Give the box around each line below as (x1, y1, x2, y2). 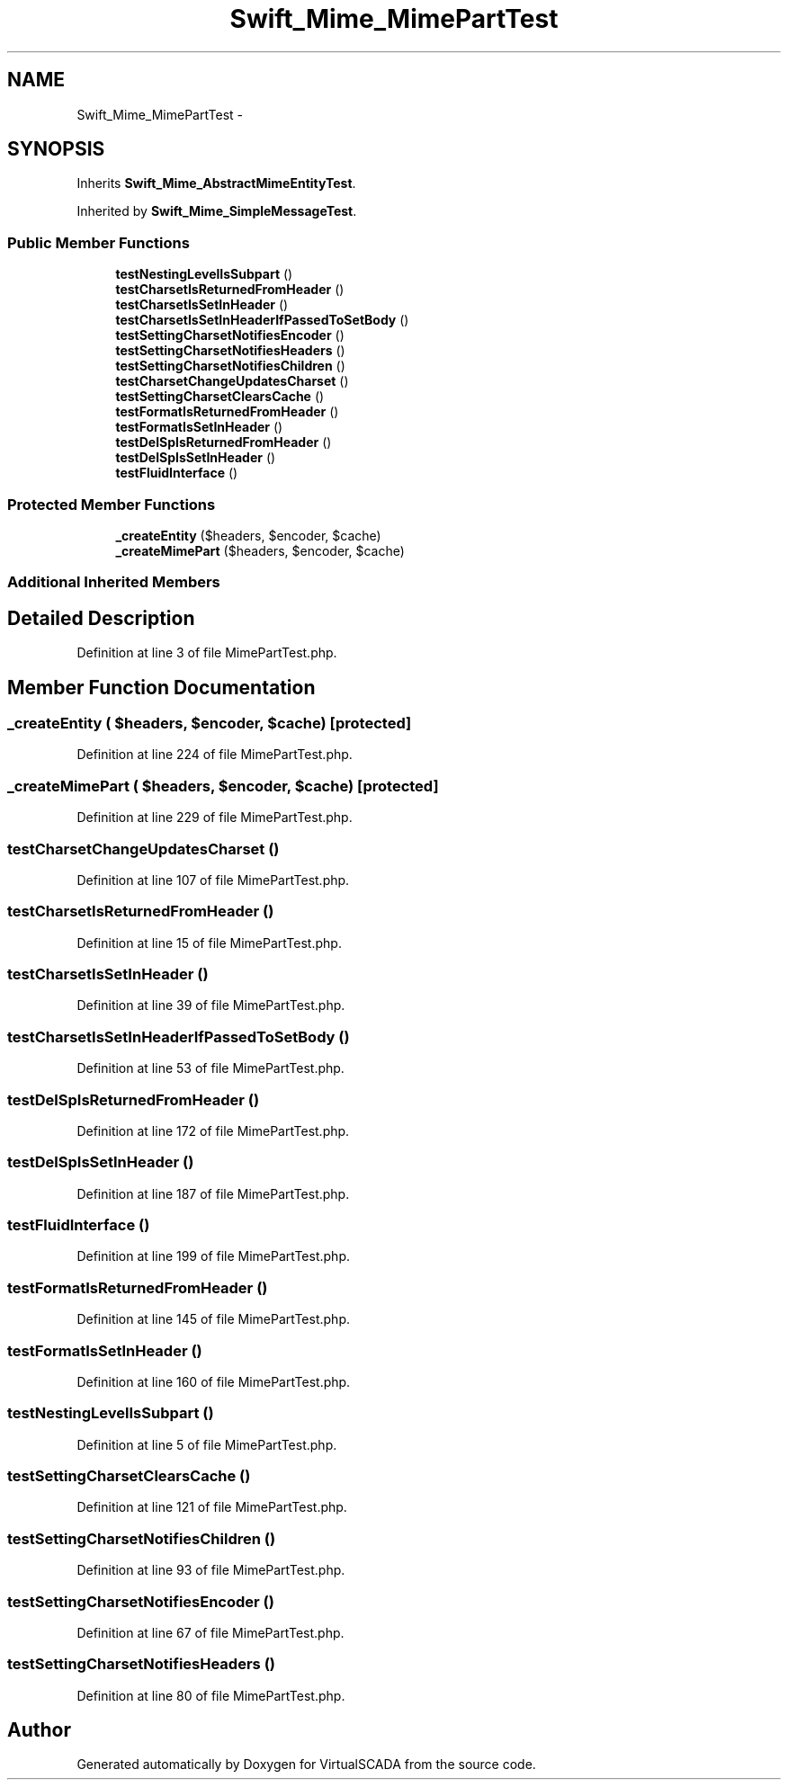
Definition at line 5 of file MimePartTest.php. (76, 1436, 337, 1452)
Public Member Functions (7, 233, 190, 252)
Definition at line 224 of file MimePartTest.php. (76, 746, 353, 763)
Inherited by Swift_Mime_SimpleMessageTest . (76, 203, 357, 219)
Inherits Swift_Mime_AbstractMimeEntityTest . (76, 175, 356, 192)
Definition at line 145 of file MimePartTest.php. (76, 1311, 350, 1327)
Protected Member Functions (7, 495, 216, 514)
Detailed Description (7, 606, 195, 630)
